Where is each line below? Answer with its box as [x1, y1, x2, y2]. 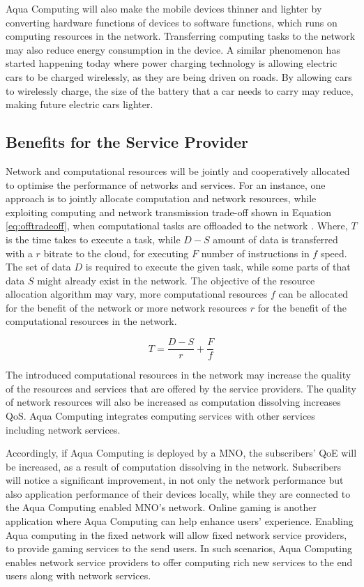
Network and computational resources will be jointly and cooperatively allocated [6, 163, 350, 178]
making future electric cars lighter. [6, 97, 153, 112]
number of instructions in [201, 245, 310, 260]
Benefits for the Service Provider [6, 131, 248, 153]
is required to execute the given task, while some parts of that [85, 259, 351, 274]
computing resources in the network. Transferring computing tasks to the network [6, 29, 356, 43]
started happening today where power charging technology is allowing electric [6, 56, 338, 70]
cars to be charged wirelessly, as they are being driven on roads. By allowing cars [6, 69, 352, 84]
